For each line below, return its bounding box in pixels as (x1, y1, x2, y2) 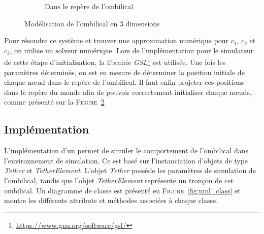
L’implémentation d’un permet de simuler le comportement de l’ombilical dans (4, 145, 249, 156)
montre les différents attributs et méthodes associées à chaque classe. (4, 195, 218, 206)
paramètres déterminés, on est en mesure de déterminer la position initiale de (4, 66, 245, 77)
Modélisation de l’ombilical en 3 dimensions (24, 18, 160, 28)
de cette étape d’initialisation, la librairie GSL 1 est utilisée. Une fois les (4, 55, 226, 68)
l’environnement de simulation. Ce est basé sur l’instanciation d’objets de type (4, 155, 248, 165)
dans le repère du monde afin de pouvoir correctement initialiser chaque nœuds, (4, 86, 252, 97)
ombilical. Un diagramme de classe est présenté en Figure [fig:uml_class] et (4, 185, 241, 195)
